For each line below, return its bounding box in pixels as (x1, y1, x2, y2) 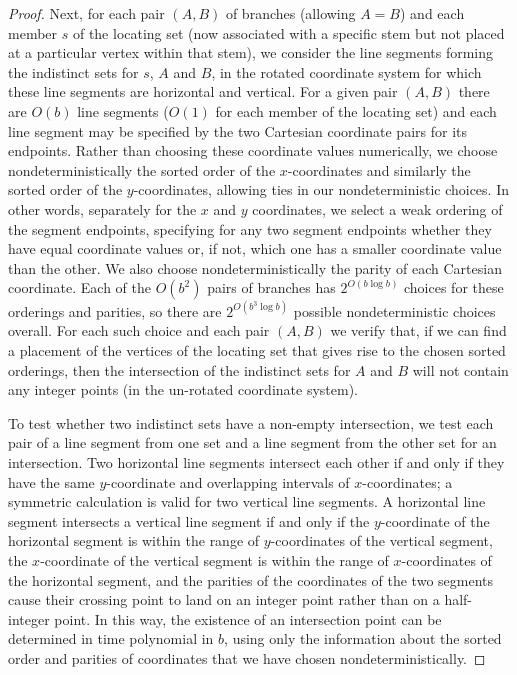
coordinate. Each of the (8, 277, 151, 298)
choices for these (404, 277, 504, 298)
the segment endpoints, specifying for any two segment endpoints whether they (8, 218, 492, 239)
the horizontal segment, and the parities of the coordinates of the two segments (8, 569, 494, 590)
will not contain (412, 359, 509, 380)
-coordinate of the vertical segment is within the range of (40, 549, 389, 570)
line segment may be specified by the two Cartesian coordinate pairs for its (8, 120, 468, 141)
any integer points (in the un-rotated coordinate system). (8, 379, 358, 400)
